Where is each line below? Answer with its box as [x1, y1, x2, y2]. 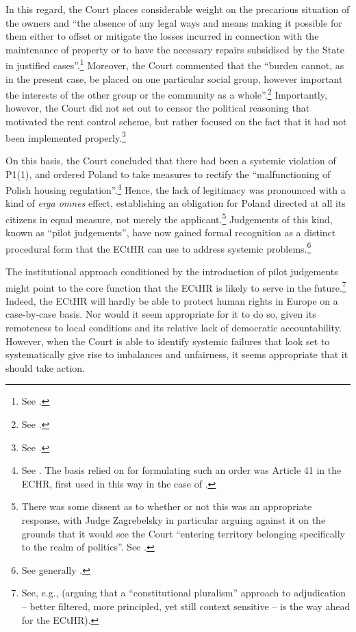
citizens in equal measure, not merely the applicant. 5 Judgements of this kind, [5, 210, 333, 226]
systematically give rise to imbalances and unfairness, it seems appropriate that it [5, 347, 348, 362]
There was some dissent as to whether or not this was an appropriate [21, 499, 312, 514]
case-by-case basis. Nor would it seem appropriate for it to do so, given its [5, 307, 316, 321]
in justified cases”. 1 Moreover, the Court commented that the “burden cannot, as [5, 56, 344, 73]
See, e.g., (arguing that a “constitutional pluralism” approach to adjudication [21, 585, 346, 600]
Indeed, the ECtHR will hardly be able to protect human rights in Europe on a [5, 293, 338, 307]
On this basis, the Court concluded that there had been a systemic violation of [5, 153, 336, 167]
